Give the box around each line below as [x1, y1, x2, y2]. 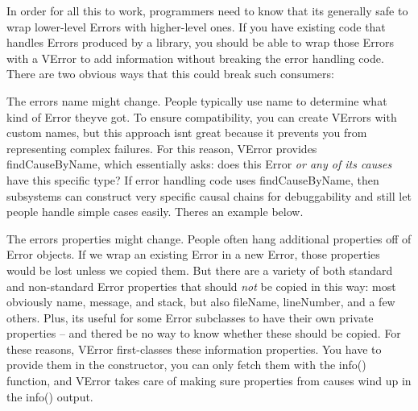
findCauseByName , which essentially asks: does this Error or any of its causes [6, 156, 392, 172]
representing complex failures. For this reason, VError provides [6, 139, 317, 156]
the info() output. [6, 388, 93, 405]
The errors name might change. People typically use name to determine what [6, 92, 387, 109]
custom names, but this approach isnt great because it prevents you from [6, 124, 367, 141]
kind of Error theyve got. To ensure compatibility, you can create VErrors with [6, 108, 397, 125]
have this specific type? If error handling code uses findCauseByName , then [6, 171, 379, 188]
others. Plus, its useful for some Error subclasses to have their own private [6, 309, 374, 326]
